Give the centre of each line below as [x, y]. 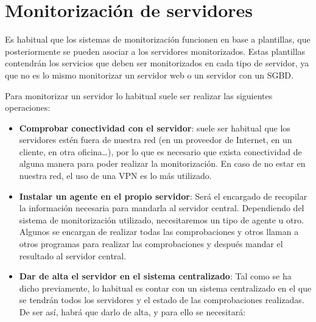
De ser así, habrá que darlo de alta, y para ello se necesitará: [132, 312]
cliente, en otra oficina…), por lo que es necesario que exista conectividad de [160, 151]
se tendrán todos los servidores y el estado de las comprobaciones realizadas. [162, 300]
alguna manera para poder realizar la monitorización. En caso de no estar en [162, 163]
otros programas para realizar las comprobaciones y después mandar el [151, 244]
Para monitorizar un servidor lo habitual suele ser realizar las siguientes [139, 95]
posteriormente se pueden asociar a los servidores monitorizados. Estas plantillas [155, 51]
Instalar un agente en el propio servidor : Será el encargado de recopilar [163, 196]
